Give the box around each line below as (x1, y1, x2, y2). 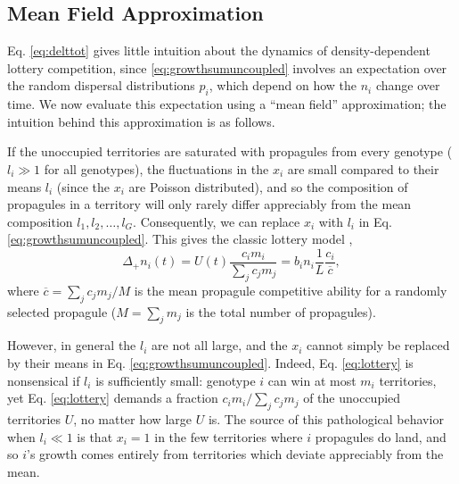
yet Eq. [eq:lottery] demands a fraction (7, 388, 218, 407)
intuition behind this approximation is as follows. (7, 112, 275, 130)
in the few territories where (154, 427, 303, 446)
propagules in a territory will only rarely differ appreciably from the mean (7, 195, 412, 213)
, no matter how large (73, 409, 192, 428)
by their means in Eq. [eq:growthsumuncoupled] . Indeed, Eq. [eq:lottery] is (7, 353, 414, 371)
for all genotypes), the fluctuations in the (44, 159, 269, 178)
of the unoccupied (303, 388, 401, 407)
